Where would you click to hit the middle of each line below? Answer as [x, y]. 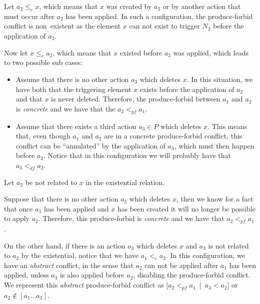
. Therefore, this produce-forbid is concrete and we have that [131, 218]
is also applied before [92, 275]
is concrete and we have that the [65, 108]
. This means [227, 126]
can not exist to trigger [164, 26]
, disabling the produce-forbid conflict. [192, 275]
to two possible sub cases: [43, 62]
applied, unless [26, 275]
